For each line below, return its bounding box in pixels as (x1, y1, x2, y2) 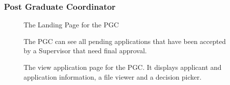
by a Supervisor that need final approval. (24, 45, 147, 56)
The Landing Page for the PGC (24, 20, 119, 30)
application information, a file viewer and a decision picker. (24, 71, 201, 82)
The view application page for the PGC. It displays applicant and (24, 62, 222, 72)
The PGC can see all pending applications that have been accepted (24, 36, 226, 46)
